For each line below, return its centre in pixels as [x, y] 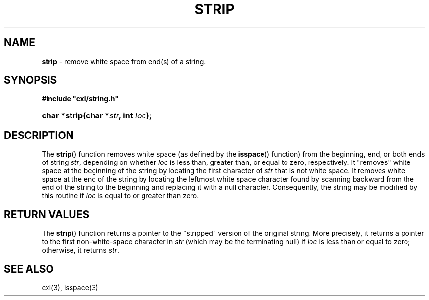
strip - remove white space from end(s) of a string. [124, 61]
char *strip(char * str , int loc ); [97, 116]
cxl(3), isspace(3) [70, 287]
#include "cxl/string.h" [80, 99]
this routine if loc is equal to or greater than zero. [120, 196]
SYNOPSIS [31, 80]
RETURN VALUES [47, 214]
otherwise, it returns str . [80, 250]
